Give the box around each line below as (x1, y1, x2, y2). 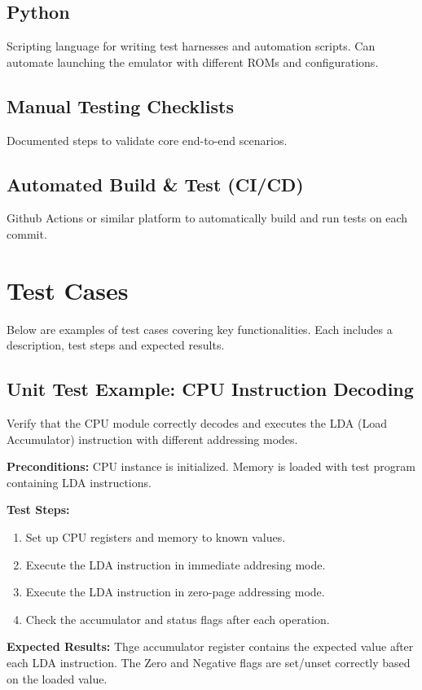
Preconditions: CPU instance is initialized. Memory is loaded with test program (7, 458, 415, 475)
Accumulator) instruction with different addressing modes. (7, 430, 298, 447)
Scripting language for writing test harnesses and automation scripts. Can (7, 37, 376, 55)
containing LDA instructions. (7, 473, 152, 490)
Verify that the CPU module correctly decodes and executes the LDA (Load (7, 415, 387, 432)
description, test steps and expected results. (7, 336, 225, 354)
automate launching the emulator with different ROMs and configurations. (7, 53, 379, 70)
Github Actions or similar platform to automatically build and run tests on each (7, 209, 408, 226)
